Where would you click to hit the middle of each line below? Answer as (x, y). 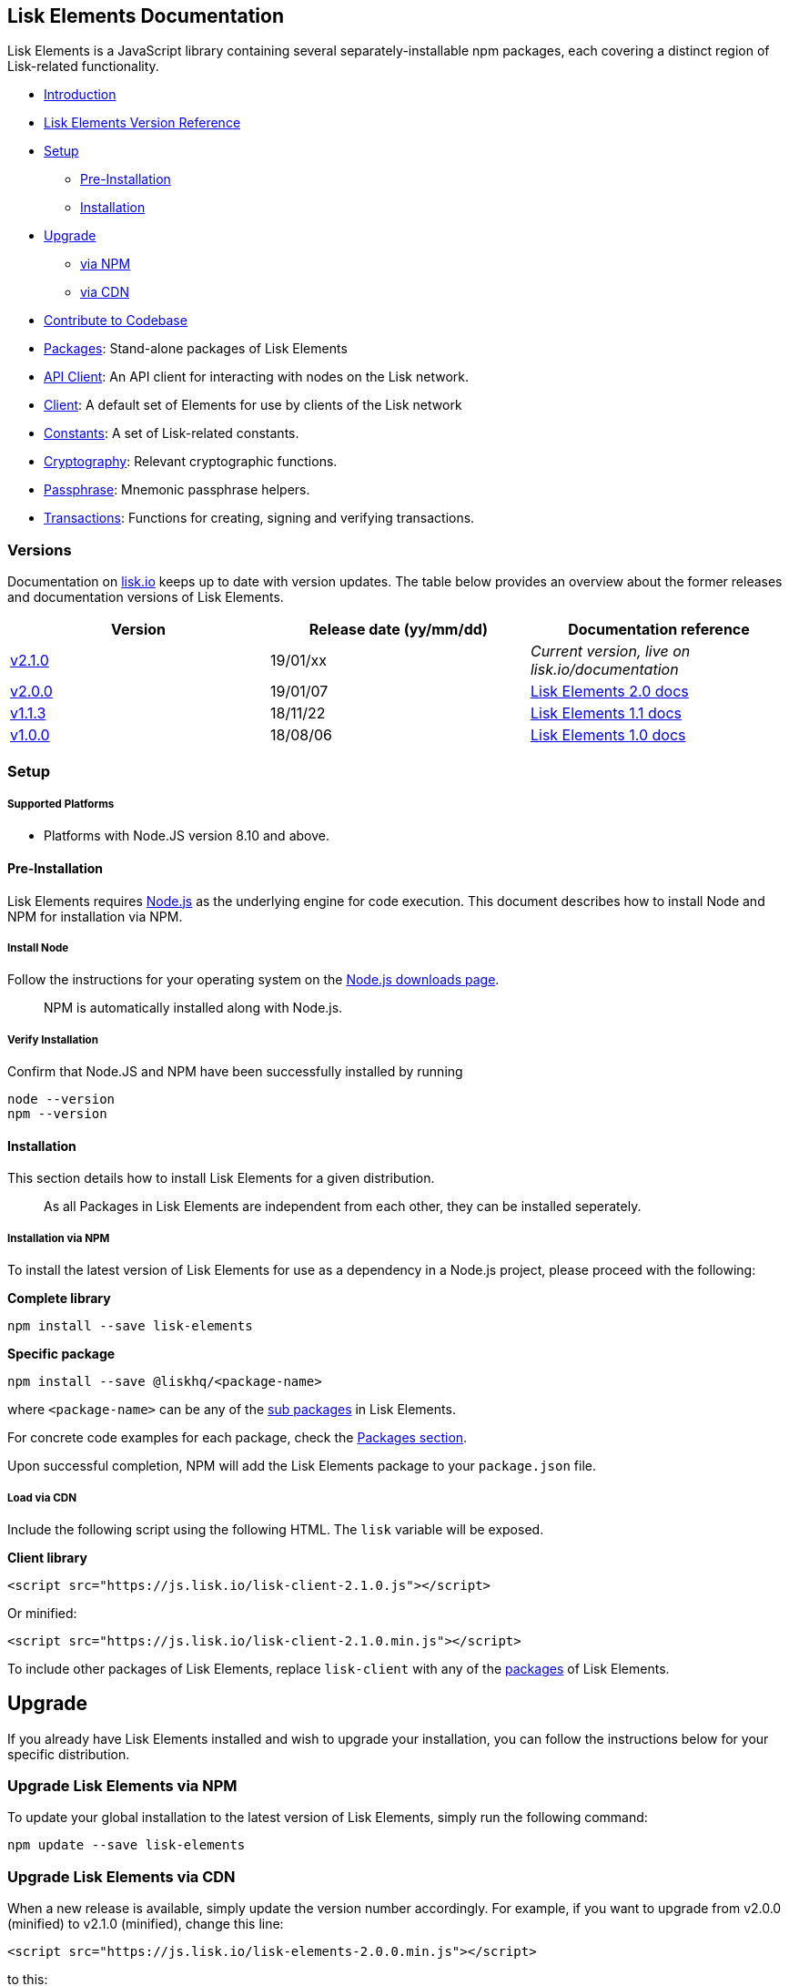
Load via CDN (42, 1497)
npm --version (57, 1114)
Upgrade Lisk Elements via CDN (121, 1876)
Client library (47, 1557)
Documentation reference (659, 630)
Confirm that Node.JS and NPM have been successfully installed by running (235, 1072)
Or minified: (42, 1613)
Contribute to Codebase (116, 321)
